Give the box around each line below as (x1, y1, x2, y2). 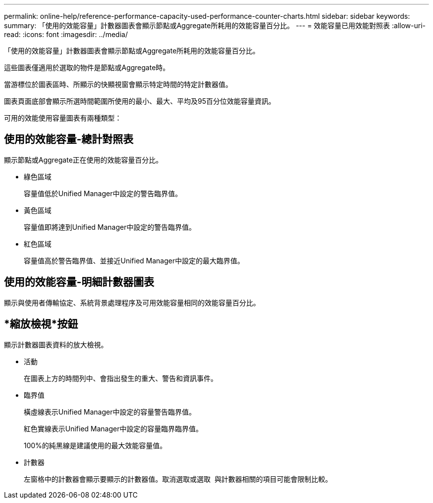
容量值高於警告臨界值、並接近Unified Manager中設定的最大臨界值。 (24, 256, 244, 265)
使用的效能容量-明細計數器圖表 (4, 276, 154, 289)
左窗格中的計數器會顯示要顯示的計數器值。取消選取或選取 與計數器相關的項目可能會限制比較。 (24, 474, 332, 483)
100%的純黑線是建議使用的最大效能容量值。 (24, 441, 167, 450)
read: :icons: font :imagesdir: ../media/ (4, 30, 128, 39)
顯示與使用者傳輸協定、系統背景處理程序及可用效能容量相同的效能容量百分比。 (4, 298, 260, 307)
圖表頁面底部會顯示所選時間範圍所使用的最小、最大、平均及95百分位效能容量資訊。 (4, 97, 275, 105)
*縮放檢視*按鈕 (4, 318, 78, 331)
